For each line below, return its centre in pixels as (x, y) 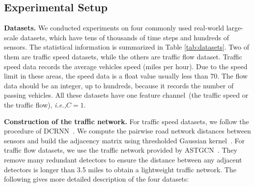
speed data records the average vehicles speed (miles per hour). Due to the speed (126, 66)
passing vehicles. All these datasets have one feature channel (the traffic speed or (126, 95)
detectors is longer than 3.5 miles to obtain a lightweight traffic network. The (120, 169)
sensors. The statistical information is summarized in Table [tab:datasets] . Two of (127, 47)
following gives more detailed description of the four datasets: (97, 179)
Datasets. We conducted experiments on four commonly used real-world (114, 28)
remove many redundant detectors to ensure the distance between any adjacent (123, 159)
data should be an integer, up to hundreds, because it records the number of (119, 85)
